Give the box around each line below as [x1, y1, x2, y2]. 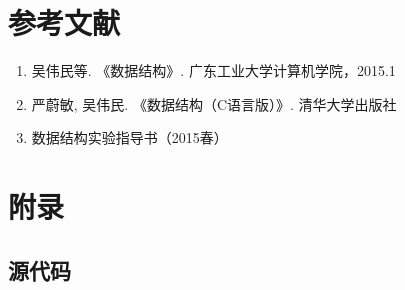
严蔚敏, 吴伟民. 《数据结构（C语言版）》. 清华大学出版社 [31, 93, 397, 114]
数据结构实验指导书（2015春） [31, 127, 228, 148]
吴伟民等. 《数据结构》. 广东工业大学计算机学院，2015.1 [31, 60, 396, 81]
